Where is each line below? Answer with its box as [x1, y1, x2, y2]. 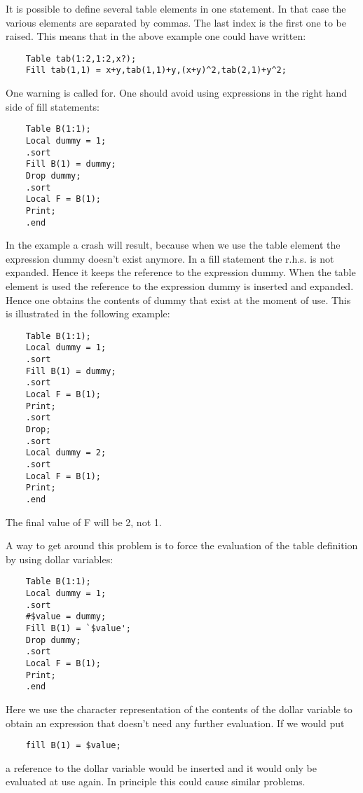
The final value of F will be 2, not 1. [6, 514, 162, 529]
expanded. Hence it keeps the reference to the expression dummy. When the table [6, 265, 356, 280]
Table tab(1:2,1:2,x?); [25, 53, 137, 64]
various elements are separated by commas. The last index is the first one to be [6, 15, 346, 29]
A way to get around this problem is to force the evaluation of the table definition [6, 538, 358, 553]
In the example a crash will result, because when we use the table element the [6, 237, 341, 252]
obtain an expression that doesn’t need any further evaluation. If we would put [6, 715, 345, 730]
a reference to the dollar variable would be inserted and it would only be [6, 760, 317, 775]
